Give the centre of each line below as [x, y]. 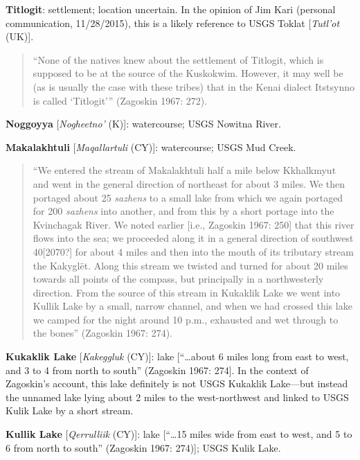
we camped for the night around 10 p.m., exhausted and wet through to [186, 319]
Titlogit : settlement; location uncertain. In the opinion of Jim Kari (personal [171, 9]
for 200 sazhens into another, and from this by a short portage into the [183, 211]
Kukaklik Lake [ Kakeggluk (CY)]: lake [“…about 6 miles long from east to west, [177, 356]
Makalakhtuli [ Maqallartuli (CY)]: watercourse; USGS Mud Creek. [151, 147]
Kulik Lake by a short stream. [70, 410]
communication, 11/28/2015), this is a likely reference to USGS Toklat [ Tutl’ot [173, 23]
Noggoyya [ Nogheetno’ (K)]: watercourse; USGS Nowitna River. [143, 124]
